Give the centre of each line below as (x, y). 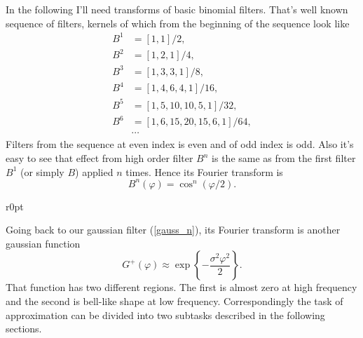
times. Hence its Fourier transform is (204, 171)
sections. (24, 329)
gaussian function (43, 243)
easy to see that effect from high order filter (100, 158)
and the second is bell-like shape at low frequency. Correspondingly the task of (174, 301)
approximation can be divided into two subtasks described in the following (165, 315)
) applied (94, 171)
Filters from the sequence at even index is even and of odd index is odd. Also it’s (180, 144)
